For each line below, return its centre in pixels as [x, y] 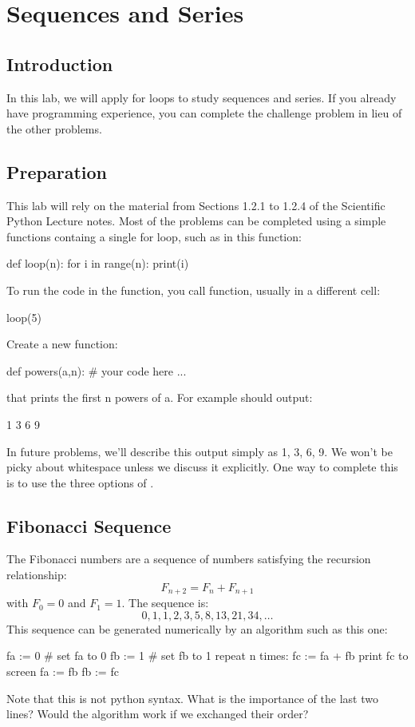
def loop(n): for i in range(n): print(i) [98, 263]
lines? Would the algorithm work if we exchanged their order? [158, 714]
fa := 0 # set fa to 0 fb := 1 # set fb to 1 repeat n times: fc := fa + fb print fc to [207, 655]
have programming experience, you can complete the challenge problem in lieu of [204, 113]
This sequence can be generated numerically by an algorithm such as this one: [197, 628]
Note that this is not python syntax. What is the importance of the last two [192, 698]
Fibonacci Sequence [89, 525]
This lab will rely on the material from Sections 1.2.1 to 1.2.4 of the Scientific [196, 205]
